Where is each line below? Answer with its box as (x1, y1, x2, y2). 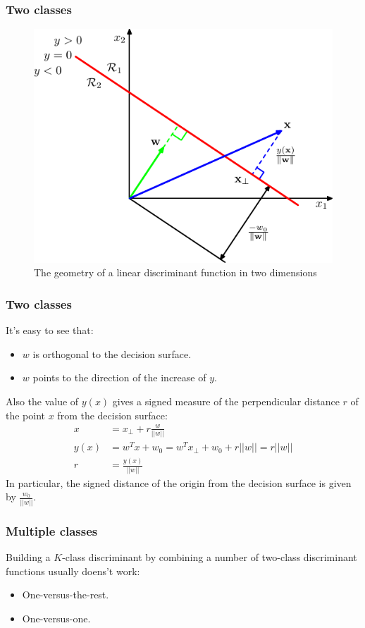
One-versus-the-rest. (22, 587, 109, 602)
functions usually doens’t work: (6, 563, 140, 578)
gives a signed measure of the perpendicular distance (112, 393, 340, 408)
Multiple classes (6, 522, 98, 539)
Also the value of (6, 393, 79, 408)
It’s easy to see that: (6, 323, 94, 338)
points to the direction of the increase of (32, 370, 206, 385)
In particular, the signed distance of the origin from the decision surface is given (6, 475, 352, 490)
